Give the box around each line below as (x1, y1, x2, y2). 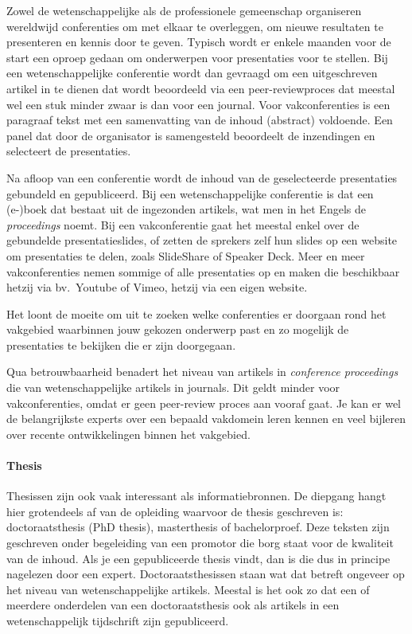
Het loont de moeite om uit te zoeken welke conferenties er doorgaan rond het (6, 305, 387, 322)
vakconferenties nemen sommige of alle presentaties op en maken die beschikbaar (6, 263, 400, 280)
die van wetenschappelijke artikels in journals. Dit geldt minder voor (6, 379, 340, 396)
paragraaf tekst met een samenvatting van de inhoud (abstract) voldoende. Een (6, 112, 393, 128)
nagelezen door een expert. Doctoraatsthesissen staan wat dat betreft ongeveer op (6, 566, 405, 582)
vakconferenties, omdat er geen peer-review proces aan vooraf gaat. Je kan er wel (6, 394, 402, 411)
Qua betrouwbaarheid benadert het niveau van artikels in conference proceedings (6, 363, 398, 380)
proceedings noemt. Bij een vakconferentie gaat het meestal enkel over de (6, 216, 360, 233)
